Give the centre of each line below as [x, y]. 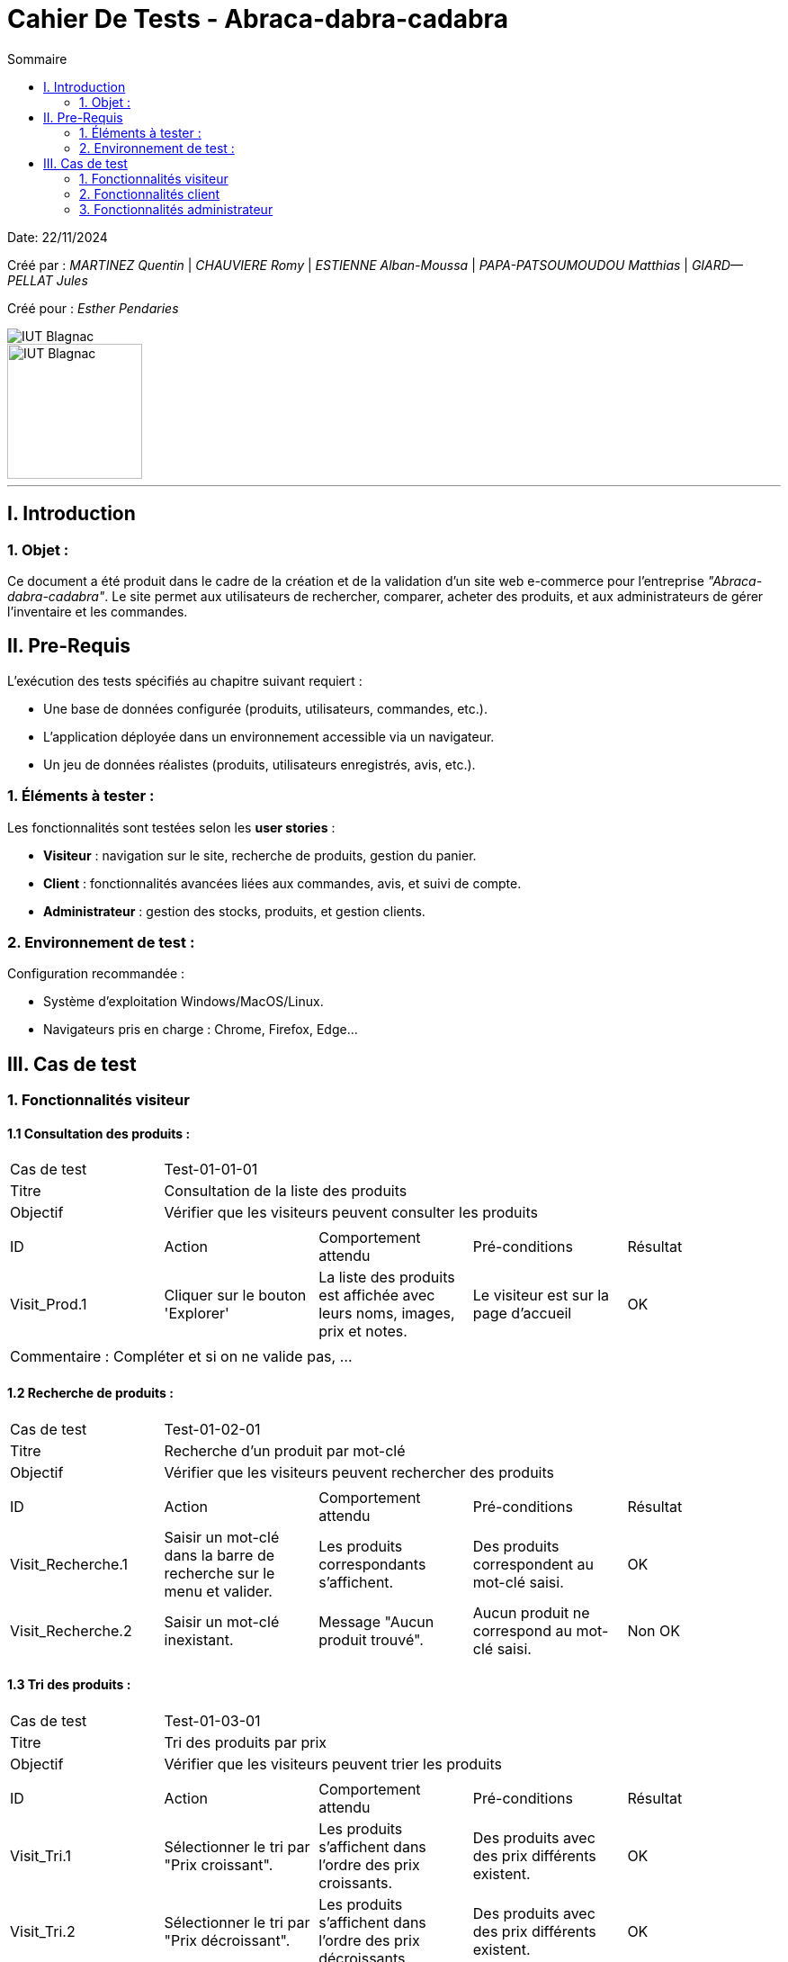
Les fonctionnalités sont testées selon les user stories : [171, 827]
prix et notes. [363, 1332]
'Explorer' [197, 1314]
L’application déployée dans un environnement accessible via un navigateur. [269, 736]
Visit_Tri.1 [41, 1855]
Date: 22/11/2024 [58, 237]
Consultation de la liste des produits [286, 1191]
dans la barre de [219, 1555]
